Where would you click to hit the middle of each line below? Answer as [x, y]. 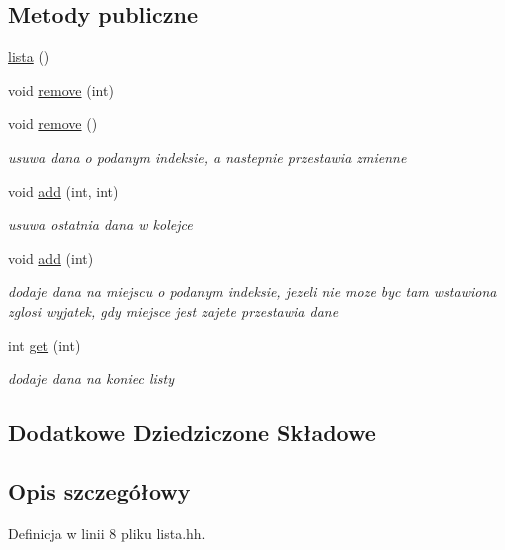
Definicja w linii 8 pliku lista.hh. [107, 532]
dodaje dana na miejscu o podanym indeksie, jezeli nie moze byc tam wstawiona [252, 291]
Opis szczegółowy [99, 490]
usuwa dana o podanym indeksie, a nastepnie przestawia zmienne [207, 156]
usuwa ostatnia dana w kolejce [100, 224]
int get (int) [44, 344]
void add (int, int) [63, 190]
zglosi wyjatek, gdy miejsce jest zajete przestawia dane [173, 310]
